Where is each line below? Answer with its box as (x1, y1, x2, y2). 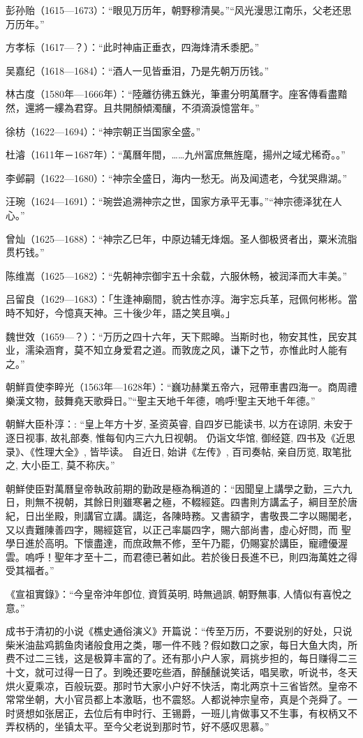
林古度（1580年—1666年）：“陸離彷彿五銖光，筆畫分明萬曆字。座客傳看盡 (6, 86, 338, 101)
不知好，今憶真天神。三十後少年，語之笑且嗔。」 (15, 305, 235, 319)
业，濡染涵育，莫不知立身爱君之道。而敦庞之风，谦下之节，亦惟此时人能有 (6, 342, 348, 357)
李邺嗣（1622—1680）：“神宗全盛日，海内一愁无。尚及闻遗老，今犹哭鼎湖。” (6, 170, 348, 185)
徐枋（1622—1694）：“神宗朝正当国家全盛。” (6, 123, 201, 138)
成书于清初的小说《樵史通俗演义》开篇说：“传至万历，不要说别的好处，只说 (6, 624, 353, 638)
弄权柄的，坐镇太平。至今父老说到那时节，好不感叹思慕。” (6, 719, 269, 734)
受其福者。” (6, 563, 54, 578)
